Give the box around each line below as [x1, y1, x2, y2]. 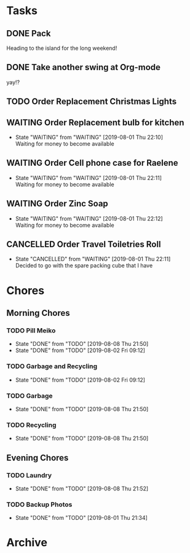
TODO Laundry [6, 471, 52, 479]
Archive [6, 536, 48, 550]
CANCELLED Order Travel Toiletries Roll [6, 239, 161, 249]
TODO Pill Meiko [6, 326, 56, 335]
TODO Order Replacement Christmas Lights [6, 96, 177, 107]
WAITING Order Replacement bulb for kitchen [6, 117, 184, 128]
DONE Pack [6, 28, 51, 39]
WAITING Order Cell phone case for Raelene [6, 158, 178, 168]
